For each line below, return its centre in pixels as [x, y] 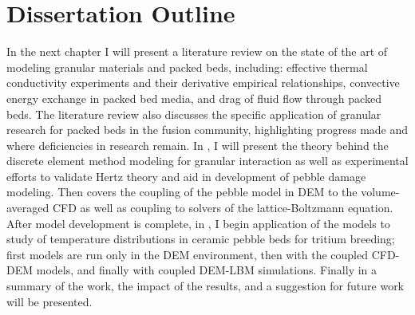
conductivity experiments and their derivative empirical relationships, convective [203, 83]
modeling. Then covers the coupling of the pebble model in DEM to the [182, 192]
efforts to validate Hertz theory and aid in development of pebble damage [186, 176]
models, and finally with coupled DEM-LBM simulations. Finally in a [207, 270]
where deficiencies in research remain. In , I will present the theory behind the [198, 145]
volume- [380, 192]
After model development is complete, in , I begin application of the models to [198, 223]
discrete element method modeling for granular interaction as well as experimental [207, 161]
